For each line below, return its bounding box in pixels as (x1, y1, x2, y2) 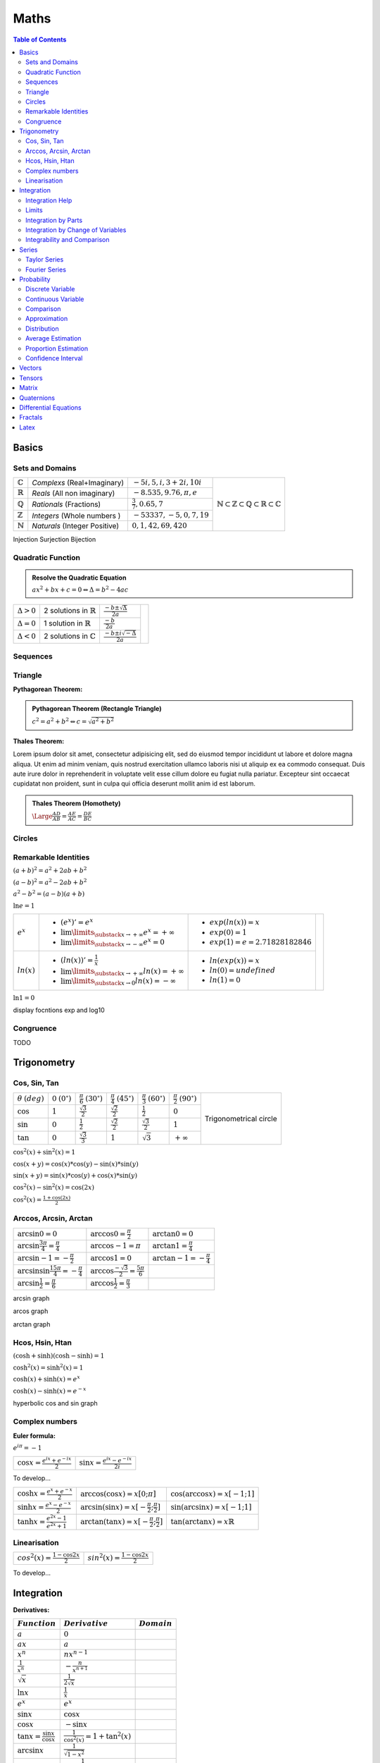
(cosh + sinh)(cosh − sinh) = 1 (13, 1352, 105, 1360)
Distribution (25, 324, 59, 333)
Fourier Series (25, 265, 67, 274)
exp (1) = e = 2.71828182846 (209, 938, 312, 947)
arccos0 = (90, 1229, 126, 1238)
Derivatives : (13, 1605, 50, 1614)
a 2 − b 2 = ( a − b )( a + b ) (13, 889, 85, 898)
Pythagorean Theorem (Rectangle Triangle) (32, 704, 162, 713)
